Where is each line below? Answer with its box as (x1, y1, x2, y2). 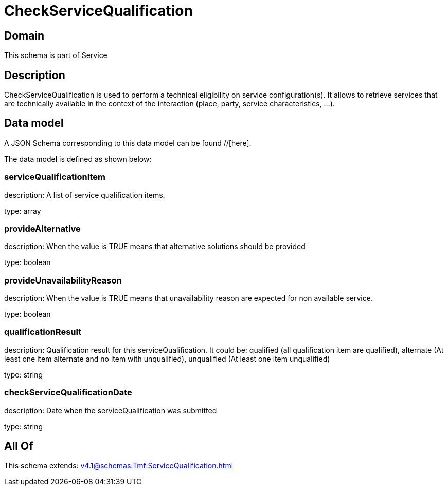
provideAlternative (4, 223, 81, 234)
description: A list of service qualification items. (4, 190, 165, 199)
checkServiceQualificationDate (4, 387, 132, 398)
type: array (4, 206, 41, 215)
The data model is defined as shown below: (4, 154, 152, 163)
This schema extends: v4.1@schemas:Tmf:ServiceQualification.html (4, 461, 234, 470)
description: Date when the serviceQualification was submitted (4, 406, 217, 415)
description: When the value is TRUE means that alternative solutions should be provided (4, 242, 306, 251)
